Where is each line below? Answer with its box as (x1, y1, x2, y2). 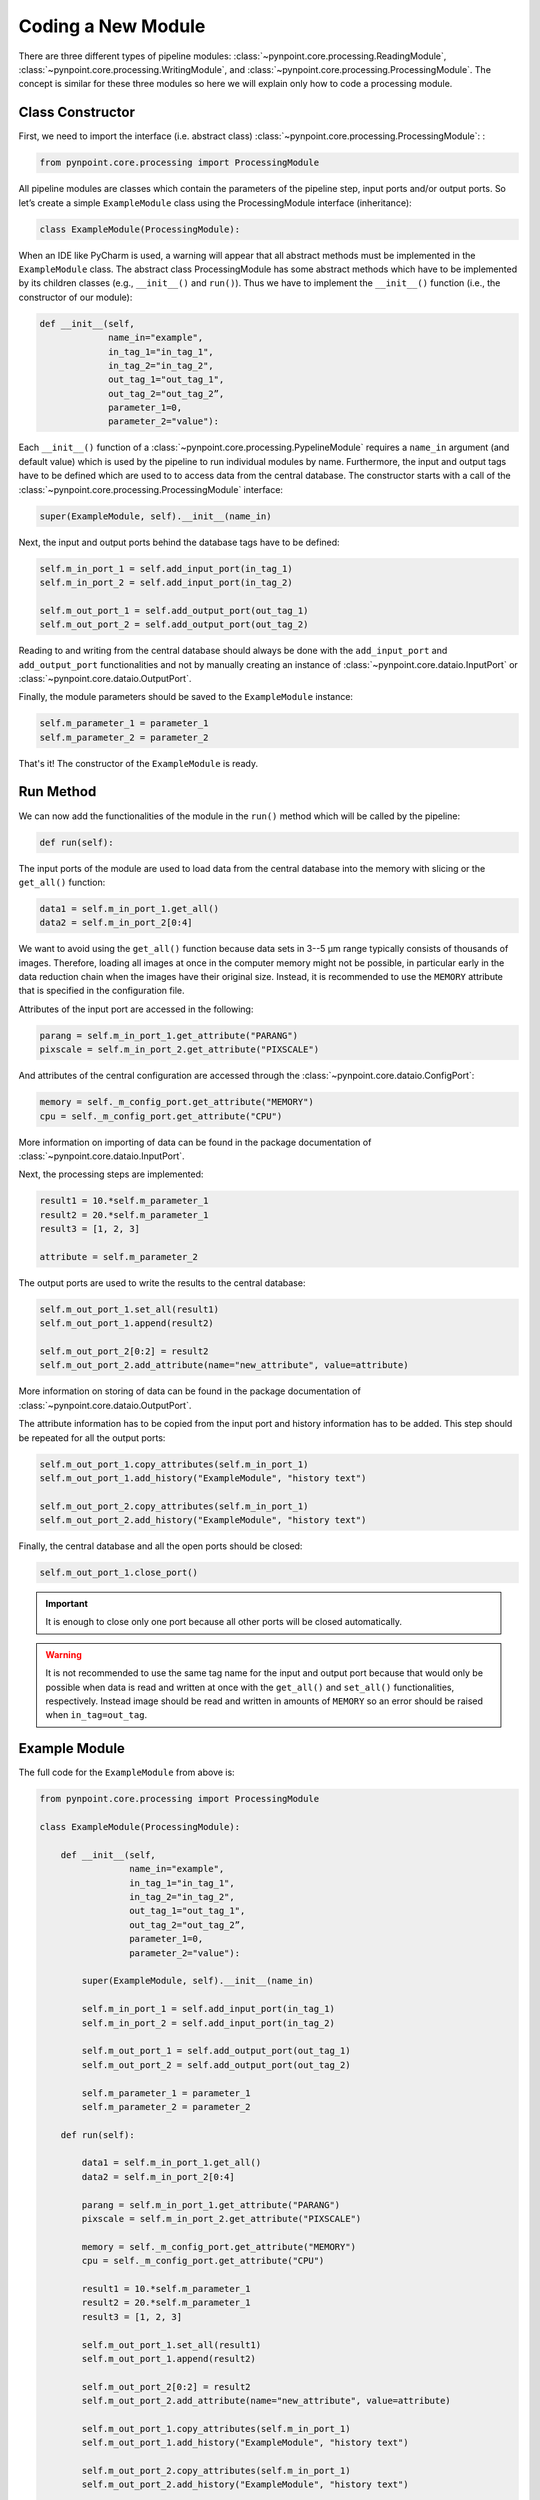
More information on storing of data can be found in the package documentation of (18, 1385, 362, 1397)
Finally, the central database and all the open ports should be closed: (18, 1540, 303, 1552)
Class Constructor (18, 104, 135, 121)
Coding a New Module (18, 15, 206, 37)
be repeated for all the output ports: (18, 1431, 166, 1444)
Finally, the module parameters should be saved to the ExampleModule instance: (18, 691, 354, 703)
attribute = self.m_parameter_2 (39, 1251, 199, 1262)
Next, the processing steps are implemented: (18, 1168, 204, 1180)
